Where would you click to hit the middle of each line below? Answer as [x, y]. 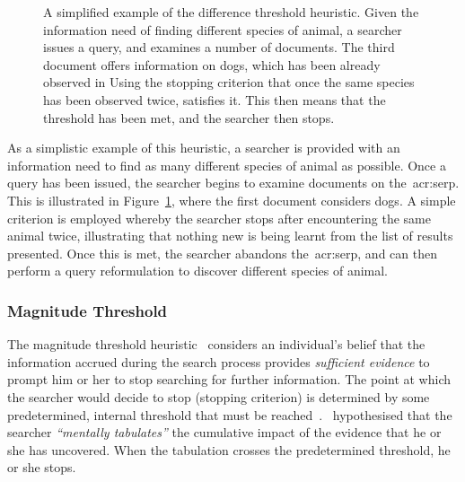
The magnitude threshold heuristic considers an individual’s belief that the [216, 344]
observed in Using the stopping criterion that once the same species [229, 82]
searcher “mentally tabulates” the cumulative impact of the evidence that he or [224, 432]
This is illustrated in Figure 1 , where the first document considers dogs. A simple [232, 200]
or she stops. [42, 467]
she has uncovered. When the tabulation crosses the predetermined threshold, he [229, 449]
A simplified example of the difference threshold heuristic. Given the [231, 12]
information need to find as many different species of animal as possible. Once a [227, 165]
